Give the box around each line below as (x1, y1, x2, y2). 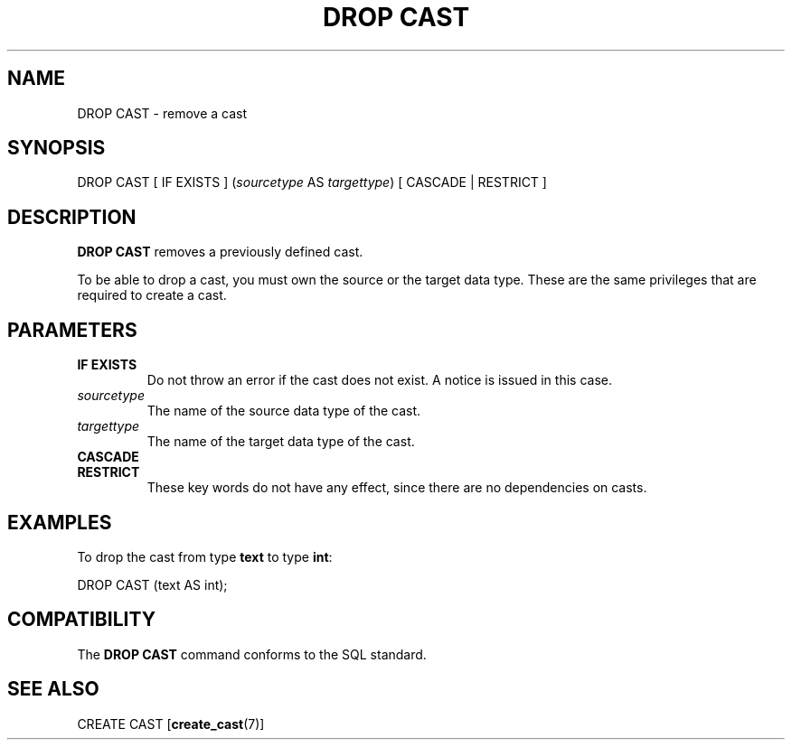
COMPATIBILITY (7, 608, 156, 631)
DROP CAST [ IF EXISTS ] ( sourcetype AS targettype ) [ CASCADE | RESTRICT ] (77, 174, 547, 191)
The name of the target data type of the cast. (146, 434, 415, 450)
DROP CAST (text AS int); (77, 576, 228, 593)
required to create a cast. (77, 287, 227, 303)
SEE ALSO (7, 677, 99, 701)
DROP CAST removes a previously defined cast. (77, 244, 363, 260)
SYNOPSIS (7, 136, 106, 160)
